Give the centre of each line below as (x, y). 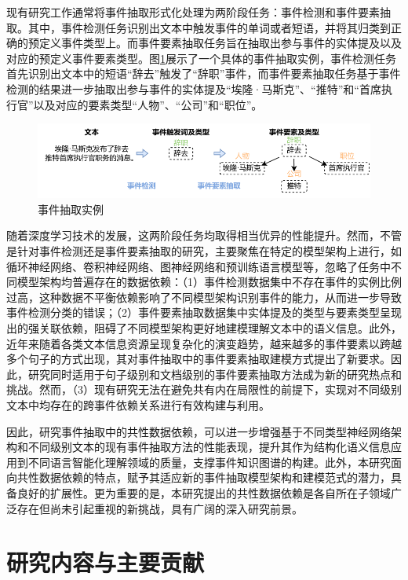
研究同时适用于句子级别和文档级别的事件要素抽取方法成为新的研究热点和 (215, 374)
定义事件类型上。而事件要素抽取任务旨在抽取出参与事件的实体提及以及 (220, 43)
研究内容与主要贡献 (106, 562)
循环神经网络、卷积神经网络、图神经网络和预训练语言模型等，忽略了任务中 (199, 266)
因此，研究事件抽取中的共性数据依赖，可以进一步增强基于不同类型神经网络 (199, 431)
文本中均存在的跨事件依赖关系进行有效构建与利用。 (138, 404)
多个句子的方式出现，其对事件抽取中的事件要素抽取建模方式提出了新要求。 (199, 359)
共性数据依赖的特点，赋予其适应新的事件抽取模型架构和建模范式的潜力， (204, 477)
